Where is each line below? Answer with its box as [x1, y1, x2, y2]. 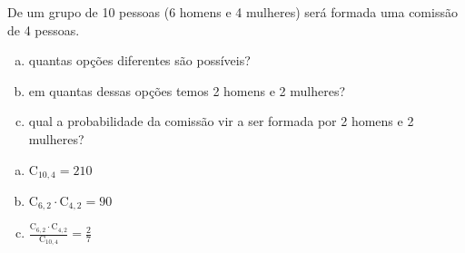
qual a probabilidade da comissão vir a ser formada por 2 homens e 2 [28, 112, 414, 131]
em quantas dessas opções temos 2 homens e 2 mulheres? [28, 81, 346, 100]
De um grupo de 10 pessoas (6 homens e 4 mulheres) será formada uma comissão [7, 3, 458, 21]
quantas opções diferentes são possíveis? [28, 51, 251, 70]
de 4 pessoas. [7, 20, 80, 39]
